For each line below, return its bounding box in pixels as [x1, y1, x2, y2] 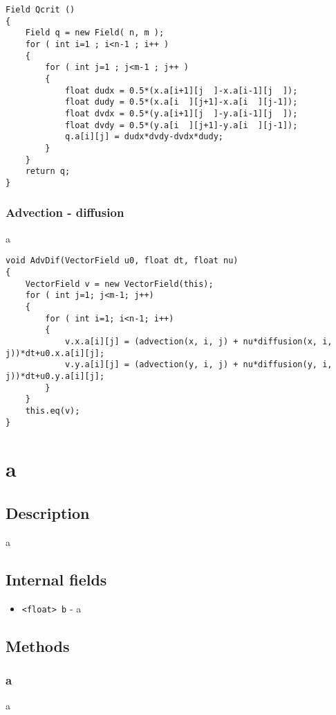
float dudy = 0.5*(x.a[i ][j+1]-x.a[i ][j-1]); [64, 97, 298, 107]
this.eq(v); [25, 405, 80, 416]
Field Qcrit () [6, 5, 75, 15]
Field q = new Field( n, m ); [25, 28, 165, 38]
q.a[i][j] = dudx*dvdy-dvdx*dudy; [64, 132, 223, 142]
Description [6, 502, 90, 523]
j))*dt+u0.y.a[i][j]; [6, 371, 105, 381]
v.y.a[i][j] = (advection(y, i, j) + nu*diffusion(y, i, [64, 360, 333, 370]
